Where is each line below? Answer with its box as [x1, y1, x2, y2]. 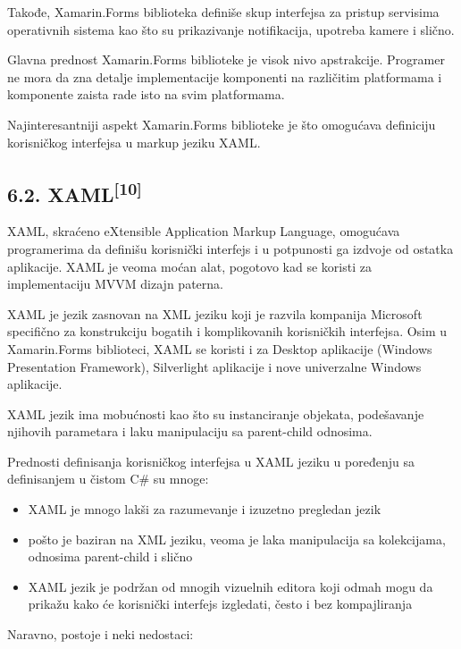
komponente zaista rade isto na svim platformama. [7, 85, 285, 104]
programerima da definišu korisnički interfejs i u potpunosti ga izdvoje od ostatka [7, 239, 454, 257]
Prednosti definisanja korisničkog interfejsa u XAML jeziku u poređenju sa [7, 451, 415, 470]
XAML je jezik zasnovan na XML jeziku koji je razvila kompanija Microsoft [7, 304, 423, 323]
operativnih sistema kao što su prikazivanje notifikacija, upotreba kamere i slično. [7, 20, 455, 38]
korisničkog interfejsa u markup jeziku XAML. [7, 132, 261, 151]
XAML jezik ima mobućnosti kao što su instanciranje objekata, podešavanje [7, 404, 424, 423]
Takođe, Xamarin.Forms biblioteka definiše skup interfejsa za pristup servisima [7, 3, 440, 21]
